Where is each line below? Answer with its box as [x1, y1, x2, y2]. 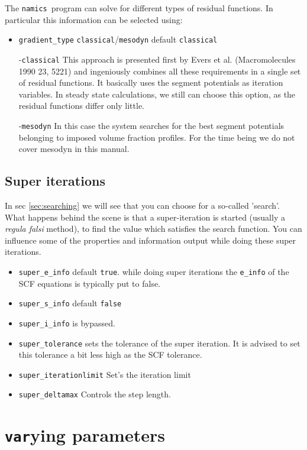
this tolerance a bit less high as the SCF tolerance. [18, 348, 202, 361]
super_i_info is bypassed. [18, 316, 115, 329]
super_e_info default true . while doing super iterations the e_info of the [18, 265, 289, 277]
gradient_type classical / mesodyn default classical [18, 33, 218, 46]
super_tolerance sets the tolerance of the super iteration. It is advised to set [18, 336, 300, 349]
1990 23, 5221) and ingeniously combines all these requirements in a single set [18, 64, 301, 77]
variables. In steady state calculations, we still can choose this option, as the [18, 88, 296, 100]
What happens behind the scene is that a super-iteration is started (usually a [5, 211, 285, 223]
